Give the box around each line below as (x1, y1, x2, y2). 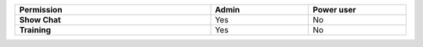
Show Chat (19, 15, 62, 25)
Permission (19, 5, 63, 15)
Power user (312, 5, 356, 15)
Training (19, 25, 51, 35)
